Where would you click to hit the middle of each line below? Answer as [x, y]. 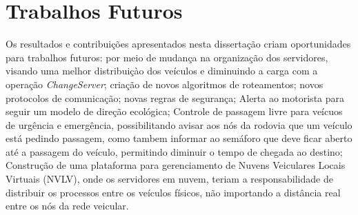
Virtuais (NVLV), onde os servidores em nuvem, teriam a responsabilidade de [169, 179]
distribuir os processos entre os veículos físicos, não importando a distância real [173, 192]
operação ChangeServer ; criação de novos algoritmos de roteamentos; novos [165, 84]
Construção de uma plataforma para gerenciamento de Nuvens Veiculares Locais [176, 165]
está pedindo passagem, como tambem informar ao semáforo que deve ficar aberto [179, 138]
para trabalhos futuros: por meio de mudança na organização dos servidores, [167, 57]
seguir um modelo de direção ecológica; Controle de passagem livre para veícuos [174, 111]
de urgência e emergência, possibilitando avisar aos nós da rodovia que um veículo [179, 124]
